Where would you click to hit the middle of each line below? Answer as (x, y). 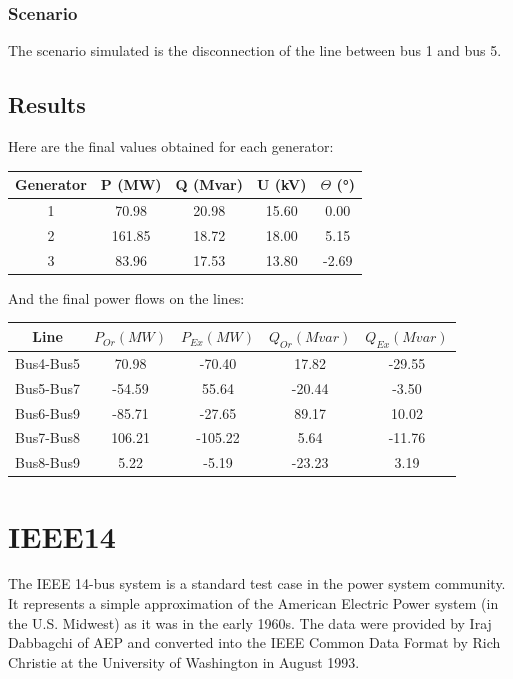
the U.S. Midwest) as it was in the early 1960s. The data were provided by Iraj (250, 622)
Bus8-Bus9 (48, 462)
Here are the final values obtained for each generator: (171, 146)
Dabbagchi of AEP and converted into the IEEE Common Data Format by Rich (254, 642)
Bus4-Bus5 (48, 362)
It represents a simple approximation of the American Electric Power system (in (253, 603)
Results (47, 104)
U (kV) (281, 184)
